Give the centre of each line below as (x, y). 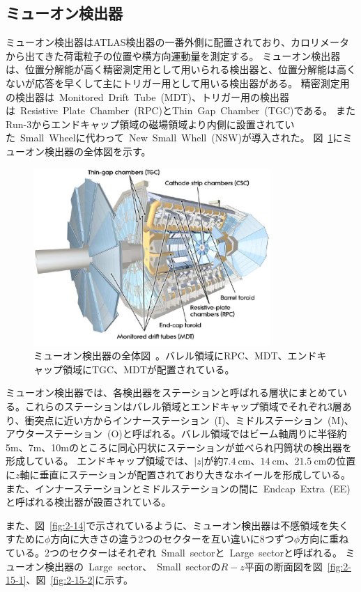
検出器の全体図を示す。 (98, 151)
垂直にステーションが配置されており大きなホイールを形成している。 (195, 474)
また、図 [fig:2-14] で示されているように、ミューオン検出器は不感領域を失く (177, 525)
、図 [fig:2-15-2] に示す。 (79, 580)
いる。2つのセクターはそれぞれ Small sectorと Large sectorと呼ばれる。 (178, 552)
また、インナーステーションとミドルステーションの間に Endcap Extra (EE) (178, 488)
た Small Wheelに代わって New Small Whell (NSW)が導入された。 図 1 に (174, 138)
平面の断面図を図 (283, 566)
